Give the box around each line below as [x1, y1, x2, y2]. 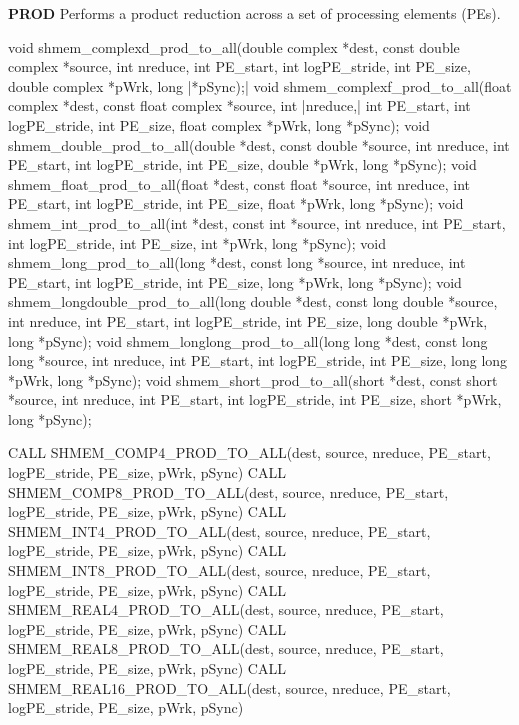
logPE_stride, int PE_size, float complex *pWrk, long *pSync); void [8, 114, 430, 135]
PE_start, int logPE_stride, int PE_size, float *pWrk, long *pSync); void [8, 193, 464, 214]
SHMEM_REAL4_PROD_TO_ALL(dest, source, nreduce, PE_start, [8, 599, 444, 620]
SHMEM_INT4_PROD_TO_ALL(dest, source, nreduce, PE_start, [8, 520, 431, 541]
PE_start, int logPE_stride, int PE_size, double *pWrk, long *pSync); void [8, 154, 477, 175]
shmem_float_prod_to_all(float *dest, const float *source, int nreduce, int [8, 173, 471, 194]
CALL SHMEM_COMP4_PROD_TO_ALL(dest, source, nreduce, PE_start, [8, 442, 491, 463]
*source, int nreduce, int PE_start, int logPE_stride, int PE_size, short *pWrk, [8, 389, 502, 410]
